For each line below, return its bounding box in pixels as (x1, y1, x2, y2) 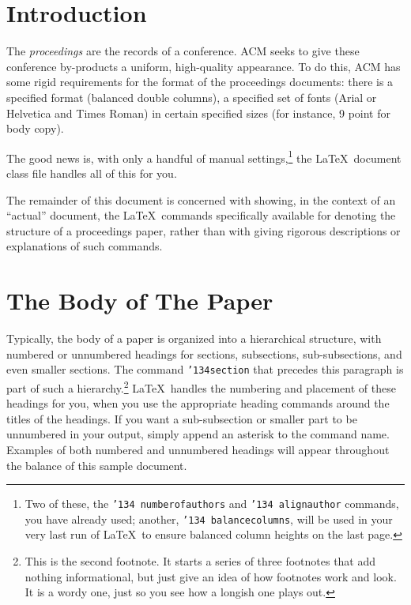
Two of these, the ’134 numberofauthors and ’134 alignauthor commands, (25, 495, 399, 512)
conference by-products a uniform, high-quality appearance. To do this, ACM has (6, 58, 401, 74)
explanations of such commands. (6, 238, 163, 254)
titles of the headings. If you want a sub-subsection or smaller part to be (6, 410, 357, 427)
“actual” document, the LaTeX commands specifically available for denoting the (6, 207, 396, 224)
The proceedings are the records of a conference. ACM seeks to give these (6, 43, 360, 59)
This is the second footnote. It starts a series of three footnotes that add (25, 553, 376, 569)
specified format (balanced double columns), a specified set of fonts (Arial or (6, 88, 377, 105)
